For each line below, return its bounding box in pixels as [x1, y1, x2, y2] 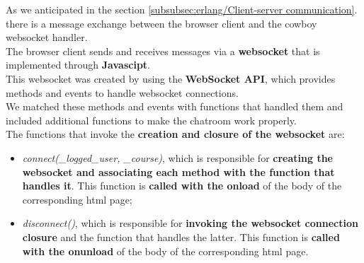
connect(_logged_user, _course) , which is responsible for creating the [22, 150, 333, 165]
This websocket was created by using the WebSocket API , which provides [6, 71, 336, 86]
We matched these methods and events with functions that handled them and [6, 99, 343, 114]
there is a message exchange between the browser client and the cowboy [6, 16, 317, 30]
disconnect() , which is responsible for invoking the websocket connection [22, 216, 358, 230]
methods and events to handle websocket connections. [6, 85, 239, 100]
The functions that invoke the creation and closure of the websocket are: [6, 127, 345, 141]
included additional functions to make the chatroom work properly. [6, 112, 297, 127]
